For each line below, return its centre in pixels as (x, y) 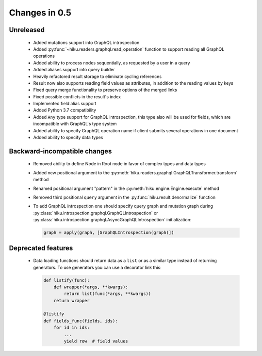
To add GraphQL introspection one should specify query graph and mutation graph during (123, 206)
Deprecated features (41, 248)
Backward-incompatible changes (60, 151)
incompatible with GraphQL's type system (75, 124)
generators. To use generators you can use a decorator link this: (98, 267)
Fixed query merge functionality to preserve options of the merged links (105, 90)
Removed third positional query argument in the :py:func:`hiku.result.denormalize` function (124, 197)
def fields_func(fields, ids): (81, 321)
